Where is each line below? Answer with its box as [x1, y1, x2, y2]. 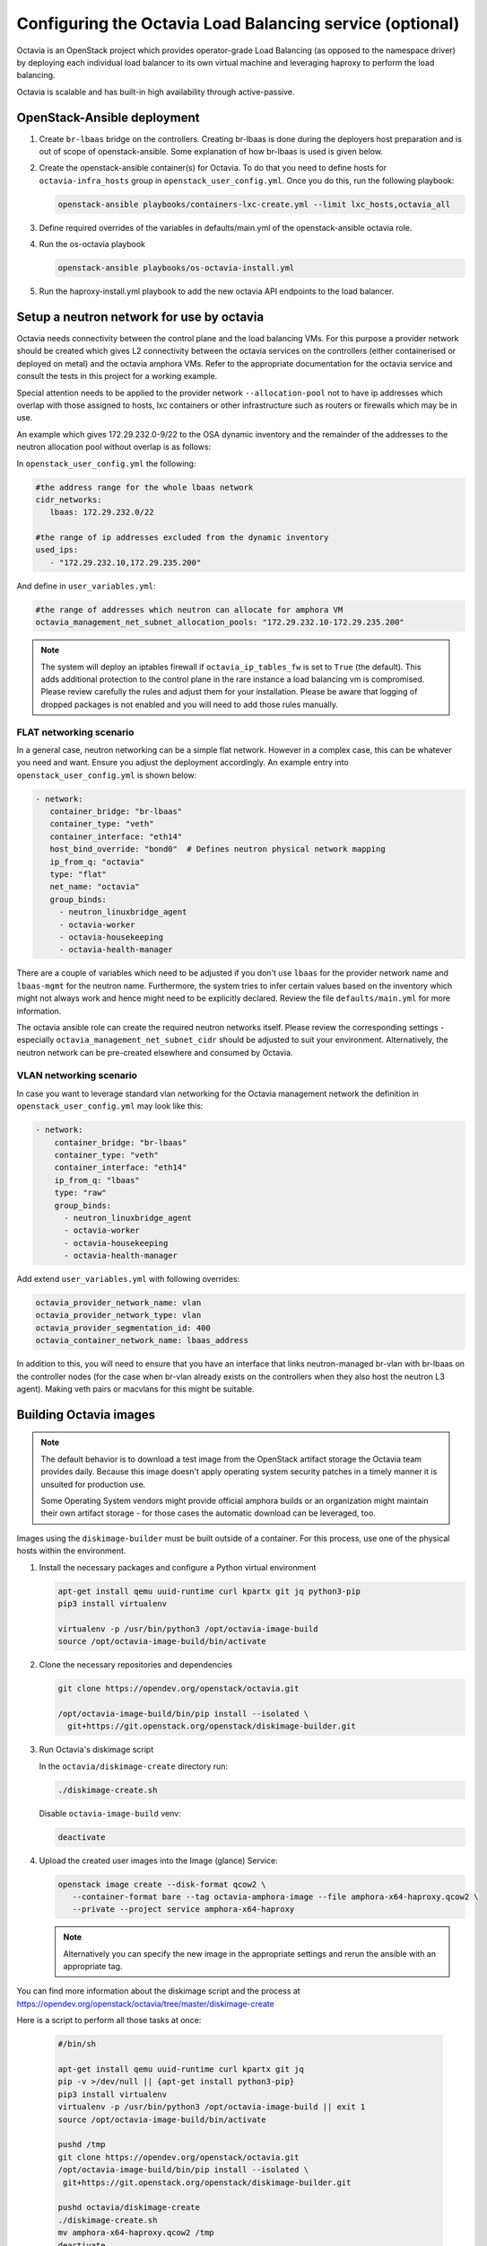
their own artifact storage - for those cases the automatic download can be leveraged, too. [40, 1508, 376, 1518]
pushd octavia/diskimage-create [57, 2202, 201, 2213]
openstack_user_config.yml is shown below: [16, 769, 197, 781]
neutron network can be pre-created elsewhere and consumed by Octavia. [16, 1047, 293, 1057]
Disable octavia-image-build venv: [39, 1808, 181, 1818]
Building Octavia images [16, 1407, 156, 1422]
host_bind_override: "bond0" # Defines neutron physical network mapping [49, 844, 386, 854]
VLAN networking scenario [16, 1069, 138, 1082]
